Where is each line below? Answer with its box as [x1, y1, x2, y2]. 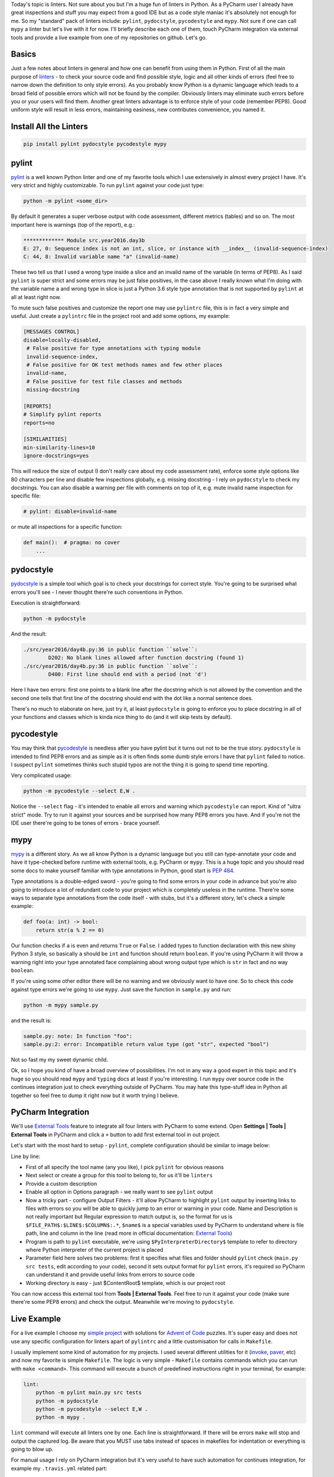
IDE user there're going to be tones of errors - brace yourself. [11, 819, 161, 827]
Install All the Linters [11, 122, 89, 132]
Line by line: [11, 1153, 41, 1160]
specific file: [11, 492, 41, 499]
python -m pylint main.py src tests [35, 1389, 142, 1396]
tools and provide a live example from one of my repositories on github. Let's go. [11, 34, 207, 41]
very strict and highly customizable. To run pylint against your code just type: [11, 182, 204, 189]
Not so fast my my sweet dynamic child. [11, 1056, 109, 1063]
